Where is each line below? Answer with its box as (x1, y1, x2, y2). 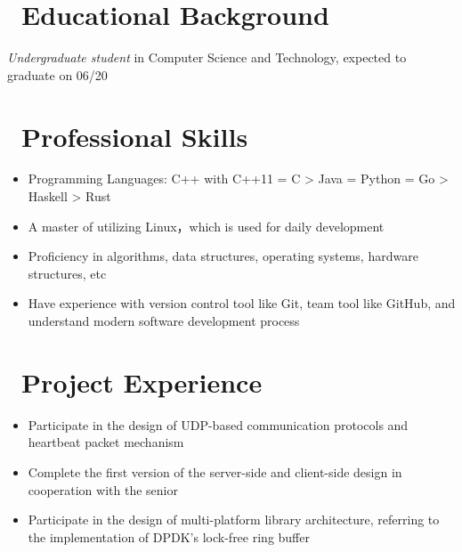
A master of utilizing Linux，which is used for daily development (28, 216, 385, 235)
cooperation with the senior (28, 480, 178, 499)
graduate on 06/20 (7, 65, 108, 84)
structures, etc (28, 264, 107, 282)
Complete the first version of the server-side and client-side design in (28, 462, 402, 481)
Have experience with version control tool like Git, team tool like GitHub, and (28, 294, 456, 313)
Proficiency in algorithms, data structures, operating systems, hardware (28, 247, 418, 265)
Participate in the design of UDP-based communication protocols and (28, 415, 409, 434)
